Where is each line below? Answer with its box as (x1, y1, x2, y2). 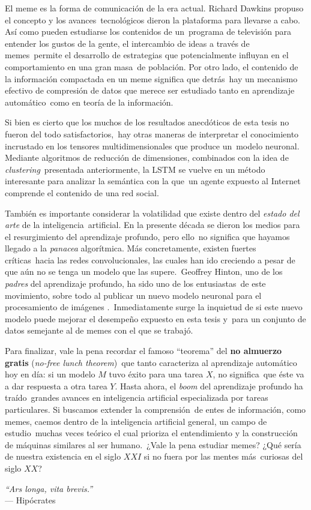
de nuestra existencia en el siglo (5, 450, 121, 463)
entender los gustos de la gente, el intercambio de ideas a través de (5, 37, 250, 49)
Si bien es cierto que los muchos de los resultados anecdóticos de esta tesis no (5, 116, 289, 128)
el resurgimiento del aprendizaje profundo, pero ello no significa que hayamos (5, 230, 290, 242)
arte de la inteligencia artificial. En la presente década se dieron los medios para (5, 218, 300, 231)
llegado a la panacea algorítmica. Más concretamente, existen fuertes (5, 242, 256, 254)
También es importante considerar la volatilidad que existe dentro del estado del (5, 206, 300, 219)
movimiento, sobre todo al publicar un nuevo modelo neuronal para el (5, 289, 262, 301)
